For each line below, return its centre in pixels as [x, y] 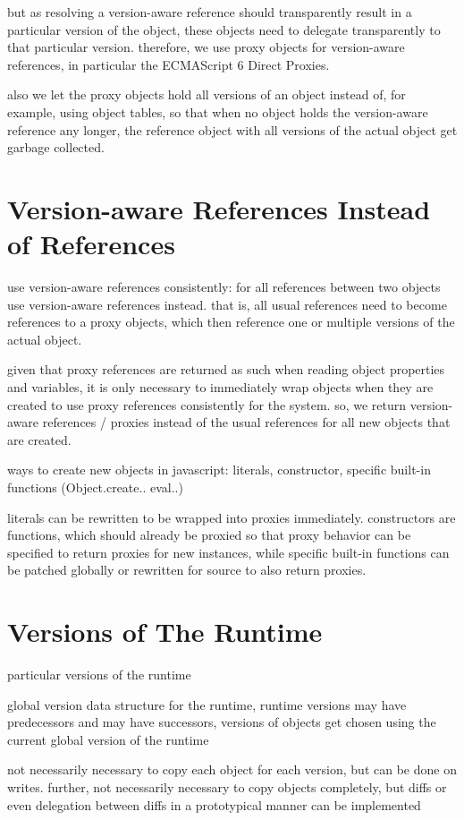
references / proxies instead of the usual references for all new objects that [246, 422]
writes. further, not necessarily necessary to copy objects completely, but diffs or [227, 787]
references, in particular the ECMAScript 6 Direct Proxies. [169, 64]
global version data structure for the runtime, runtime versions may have [207, 704]
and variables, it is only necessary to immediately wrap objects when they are [220, 387]
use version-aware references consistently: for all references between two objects [224, 287]
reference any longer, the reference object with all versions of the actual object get [232, 129]
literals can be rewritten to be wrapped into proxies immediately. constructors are [232, 517]
